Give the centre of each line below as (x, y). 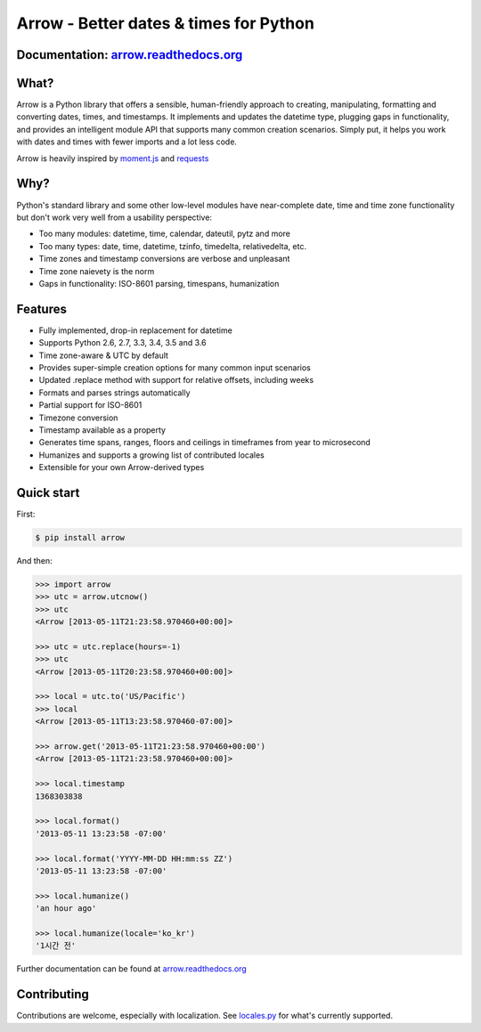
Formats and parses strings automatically (114, 393)
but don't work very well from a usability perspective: (114, 217)
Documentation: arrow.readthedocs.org (130, 55)
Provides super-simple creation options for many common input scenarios (175, 367)
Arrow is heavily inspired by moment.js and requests (113, 158)
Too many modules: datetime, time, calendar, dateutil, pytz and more (165, 234)
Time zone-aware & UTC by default (104, 355)
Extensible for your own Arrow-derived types (122, 467)
